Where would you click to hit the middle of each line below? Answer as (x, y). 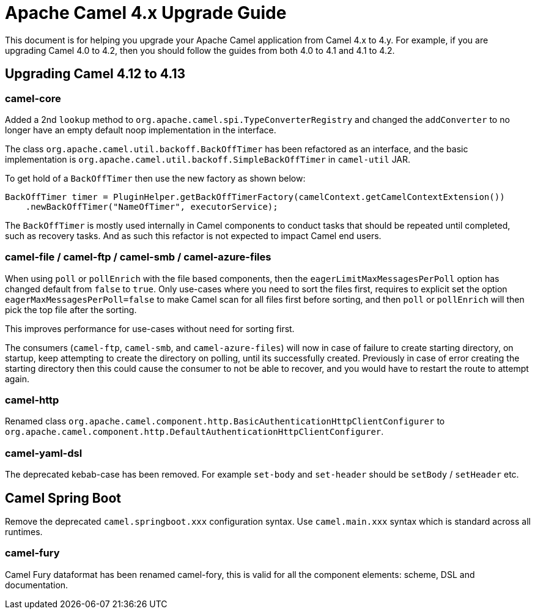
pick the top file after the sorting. (71, 309)
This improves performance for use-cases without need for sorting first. (150, 328)
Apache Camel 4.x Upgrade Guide (146, 13)
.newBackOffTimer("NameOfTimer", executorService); (152, 206)
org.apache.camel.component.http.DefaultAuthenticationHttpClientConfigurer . (194, 432)
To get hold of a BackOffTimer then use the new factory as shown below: (155, 178)
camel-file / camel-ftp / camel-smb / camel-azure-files (138, 257)
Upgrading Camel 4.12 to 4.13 (95, 74)
